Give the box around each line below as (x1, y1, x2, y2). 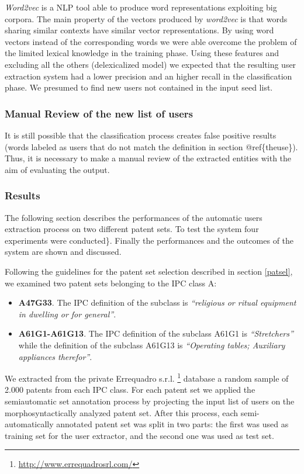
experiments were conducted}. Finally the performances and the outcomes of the (5, 234, 294, 246)
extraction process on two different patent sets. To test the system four (5, 223, 259, 235)
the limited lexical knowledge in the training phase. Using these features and (5, 47, 279, 59)
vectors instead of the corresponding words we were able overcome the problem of (5, 35, 297, 47)
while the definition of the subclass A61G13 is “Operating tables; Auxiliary (18, 338, 285, 351)
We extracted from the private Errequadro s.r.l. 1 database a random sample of (5, 371, 289, 384)
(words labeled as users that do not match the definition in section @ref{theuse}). (5, 140, 298, 153)
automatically (5, 418, 54, 430)
